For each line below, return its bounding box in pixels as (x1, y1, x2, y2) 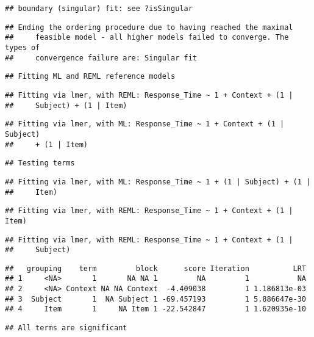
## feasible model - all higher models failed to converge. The (5, 33, 289, 42)
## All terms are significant (5, 324, 127, 333)
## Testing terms (5, 159, 75, 168)
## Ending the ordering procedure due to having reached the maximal (5, 23, 293, 32)
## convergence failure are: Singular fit (5, 53, 197, 62)
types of (5, 43, 40, 52)
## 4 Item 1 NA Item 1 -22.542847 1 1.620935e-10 (5, 305, 306, 314)
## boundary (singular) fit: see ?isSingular (5, 4, 193, 13)
